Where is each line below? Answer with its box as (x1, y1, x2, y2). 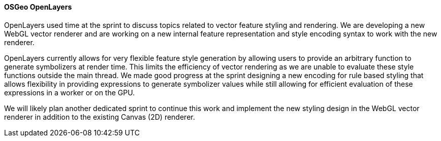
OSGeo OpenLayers (4, 3, 72, 11)
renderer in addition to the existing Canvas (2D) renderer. (4, 112, 195, 121)
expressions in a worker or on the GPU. (4, 88, 135, 97)
